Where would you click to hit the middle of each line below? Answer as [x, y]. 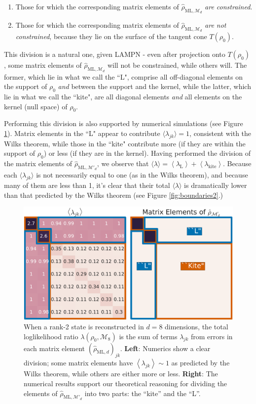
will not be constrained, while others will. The [177, 65]
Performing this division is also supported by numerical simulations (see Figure [124, 123]
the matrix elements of [38, 163]
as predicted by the [201, 363]
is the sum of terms [148, 336]
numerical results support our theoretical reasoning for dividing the [126, 383]
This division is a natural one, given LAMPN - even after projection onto [115, 54]
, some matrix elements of [43, 65]
